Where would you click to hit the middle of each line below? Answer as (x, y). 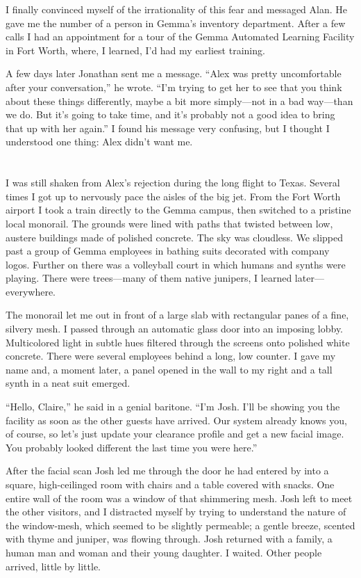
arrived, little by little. (53, 566)
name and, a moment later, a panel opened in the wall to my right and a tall (169, 369)
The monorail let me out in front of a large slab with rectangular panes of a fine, (177, 315)
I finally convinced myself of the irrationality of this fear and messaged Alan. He (176, 9)
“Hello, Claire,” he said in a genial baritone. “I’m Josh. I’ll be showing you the (173, 407)
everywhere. (31, 291)
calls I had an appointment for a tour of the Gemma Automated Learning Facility (180, 37)
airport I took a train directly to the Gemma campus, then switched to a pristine (178, 210)
